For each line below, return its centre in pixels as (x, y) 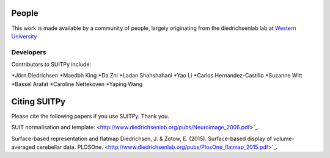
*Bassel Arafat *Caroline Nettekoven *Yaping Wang (77, 84)
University (24, 36)
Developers (29, 52)
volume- (284, 138)
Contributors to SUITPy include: (51, 65)
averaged (23, 147)
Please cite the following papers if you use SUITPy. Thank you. (90, 116)
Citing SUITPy (38, 102)
